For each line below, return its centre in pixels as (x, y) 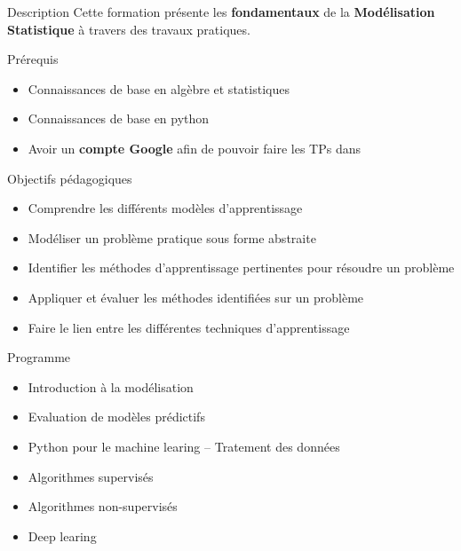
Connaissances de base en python (119, 118)
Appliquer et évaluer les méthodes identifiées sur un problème (196, 297)
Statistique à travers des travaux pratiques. (129, 29)
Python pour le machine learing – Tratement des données (184, 446)
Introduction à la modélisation (111, 386)
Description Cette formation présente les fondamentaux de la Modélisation (221, 12)
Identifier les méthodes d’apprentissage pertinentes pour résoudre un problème (241, 268)
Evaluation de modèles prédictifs (116, 417)
